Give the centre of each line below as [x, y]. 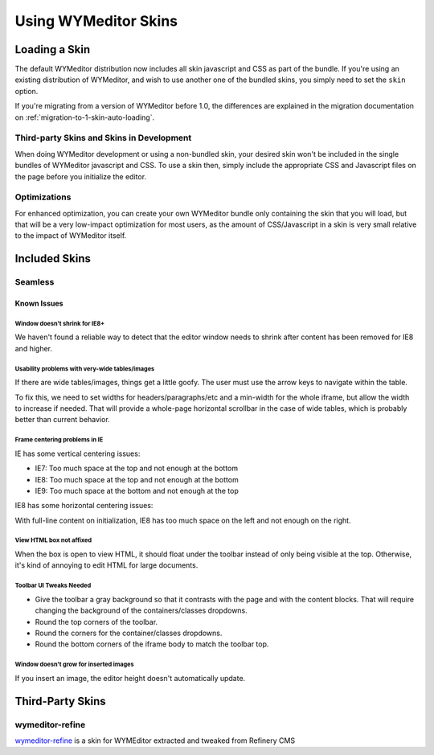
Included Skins [53, 259]
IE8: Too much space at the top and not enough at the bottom [137, 479]
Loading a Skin [53, 49]
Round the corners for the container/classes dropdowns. [129, 633]
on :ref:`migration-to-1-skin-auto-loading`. [85, 117]
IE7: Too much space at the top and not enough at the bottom [137, 468]
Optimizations [43, 197]
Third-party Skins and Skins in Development [103, 138]
